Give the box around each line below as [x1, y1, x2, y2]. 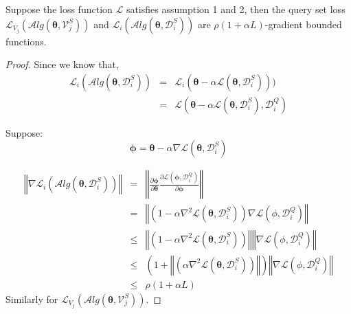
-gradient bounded [264, 16, 342, 31]
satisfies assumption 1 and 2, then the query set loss [126, 2, 346, 16]
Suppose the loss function [5, 2, 113, 16]
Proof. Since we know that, [5, 57, 119, 71]
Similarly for [5, 291, 58, 306]
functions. [5, 34, 47, 48]
